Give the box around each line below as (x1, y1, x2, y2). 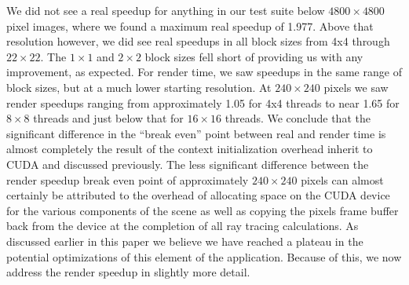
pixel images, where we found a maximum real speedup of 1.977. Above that (6, 17, 374, 34)
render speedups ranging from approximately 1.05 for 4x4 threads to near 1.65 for (6, 94, 400, 111)
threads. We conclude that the (225, 110, 371, 126)
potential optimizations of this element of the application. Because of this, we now (6, 248, 402, 265)
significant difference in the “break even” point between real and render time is (6, 125, 386, 141)
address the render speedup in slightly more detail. (6, 264, 250, 280)
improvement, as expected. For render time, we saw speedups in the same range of (6, 64, 402, 80)
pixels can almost (301, 171, 384, 188)
